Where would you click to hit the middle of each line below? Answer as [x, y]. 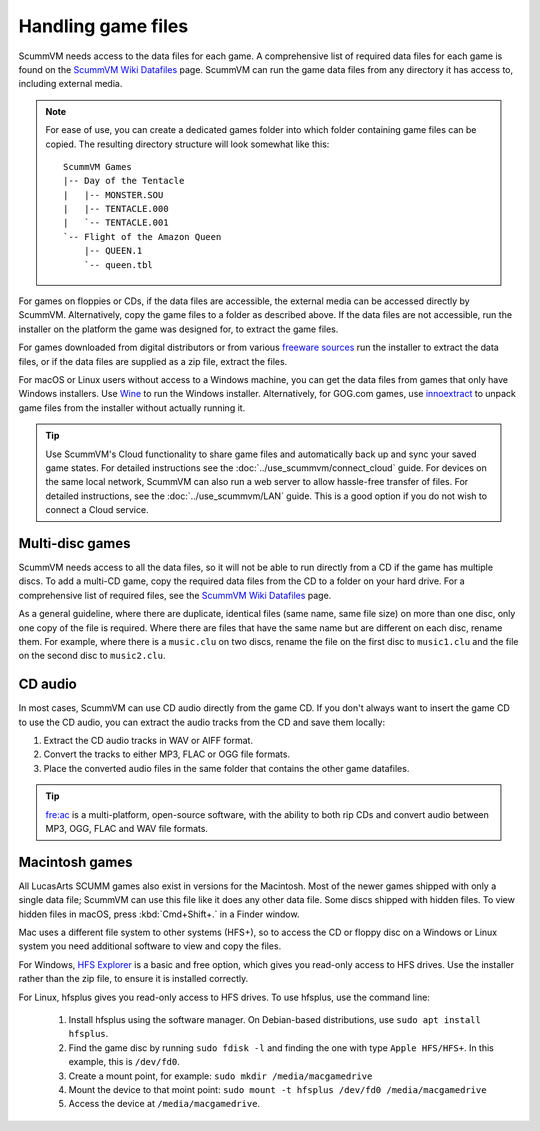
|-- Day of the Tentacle [124, 181]
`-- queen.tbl [118, 264]
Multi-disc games [74, 543]
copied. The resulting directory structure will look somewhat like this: [187, 144]
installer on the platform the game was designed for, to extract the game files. [178, 329]
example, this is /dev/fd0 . [124, 1062]
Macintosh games [75, 861]
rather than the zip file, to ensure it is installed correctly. [133, 979]
